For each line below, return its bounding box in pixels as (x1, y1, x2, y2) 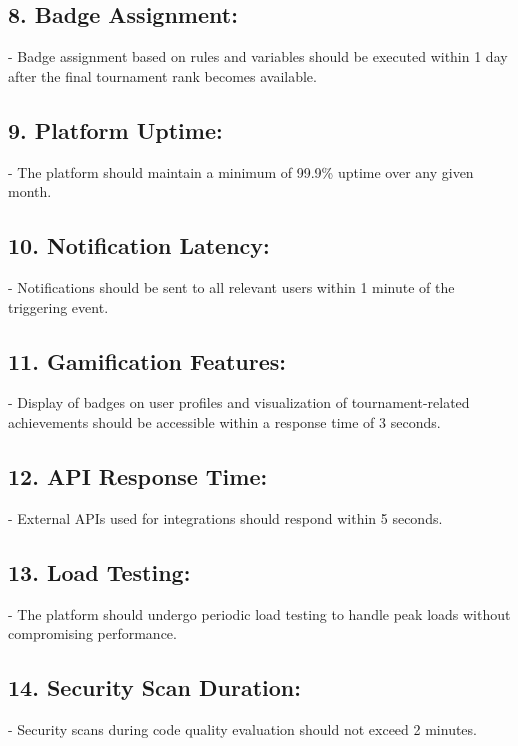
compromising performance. (8, 623, 177, 644)
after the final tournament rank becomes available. (8, 65, 317, 86)
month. (8, 181, 52, 202)
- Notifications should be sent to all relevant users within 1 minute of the (8, 276, 455, 297)
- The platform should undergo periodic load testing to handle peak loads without (8, 603, 511, 624)
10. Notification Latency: (8, 230, 270, 261)
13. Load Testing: (8, 556, 191, 587)
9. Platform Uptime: (8, 114, 223, 145)
